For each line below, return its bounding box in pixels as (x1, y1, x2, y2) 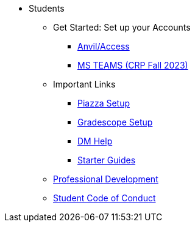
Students (29, 3, 65, 13)
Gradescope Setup (77, 117, 153, 127)
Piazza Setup (77, 98, 130, 108)
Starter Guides (77, 155, 136, 165)
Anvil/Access (77, 41, 130, 51)
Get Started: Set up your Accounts (53, 22, 191, 32)
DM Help (77, 136, 113, 146)
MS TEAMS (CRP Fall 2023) (77, 60, 188, 70)
